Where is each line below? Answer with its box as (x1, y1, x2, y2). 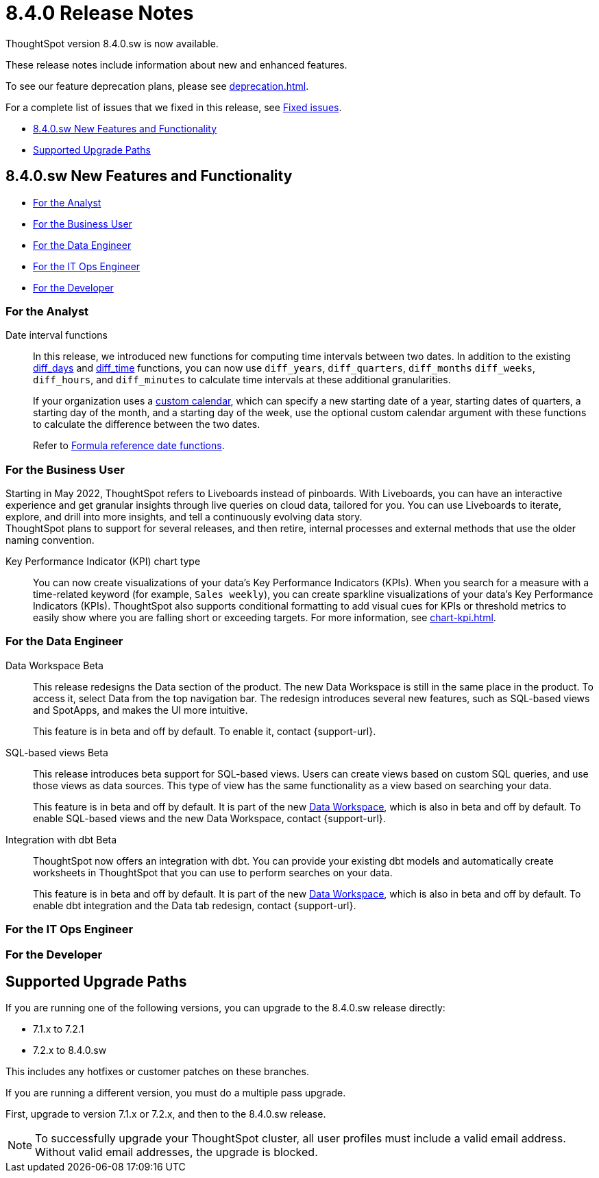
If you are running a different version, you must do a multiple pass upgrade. (5, 1087, 346, 1099)
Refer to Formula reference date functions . (33, 440, 225, 452)
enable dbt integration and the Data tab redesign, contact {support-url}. (33, 899, 356, 911)
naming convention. (5, 534, 95, 546)
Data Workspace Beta (5, 659, 103, 671)
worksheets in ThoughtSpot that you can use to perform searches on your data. (33, 866, 393, 878)
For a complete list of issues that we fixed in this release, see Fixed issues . (5, 101, 342, 113)
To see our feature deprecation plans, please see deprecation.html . (5, 80, 309, 92)
